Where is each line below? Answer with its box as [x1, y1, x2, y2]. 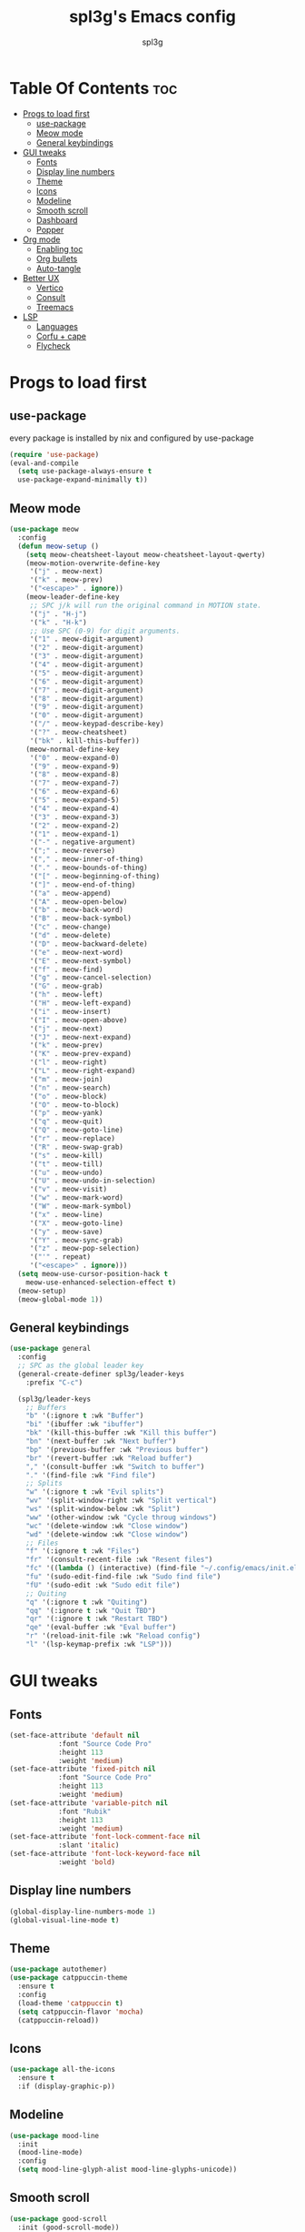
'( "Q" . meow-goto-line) [29, 1126, 124, 1135]
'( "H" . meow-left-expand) [29, 999, 132, 1008]
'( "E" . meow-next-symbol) [29, 956, 132, 966]
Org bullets [35, 253, 78, 264]
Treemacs [35, 301, 74, 312]
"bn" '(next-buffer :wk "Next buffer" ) [25, 1436, 177, 1446]
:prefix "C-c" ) [25, 1377, 84, 1387]
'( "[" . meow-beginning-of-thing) [29, 871, 161, 880]
